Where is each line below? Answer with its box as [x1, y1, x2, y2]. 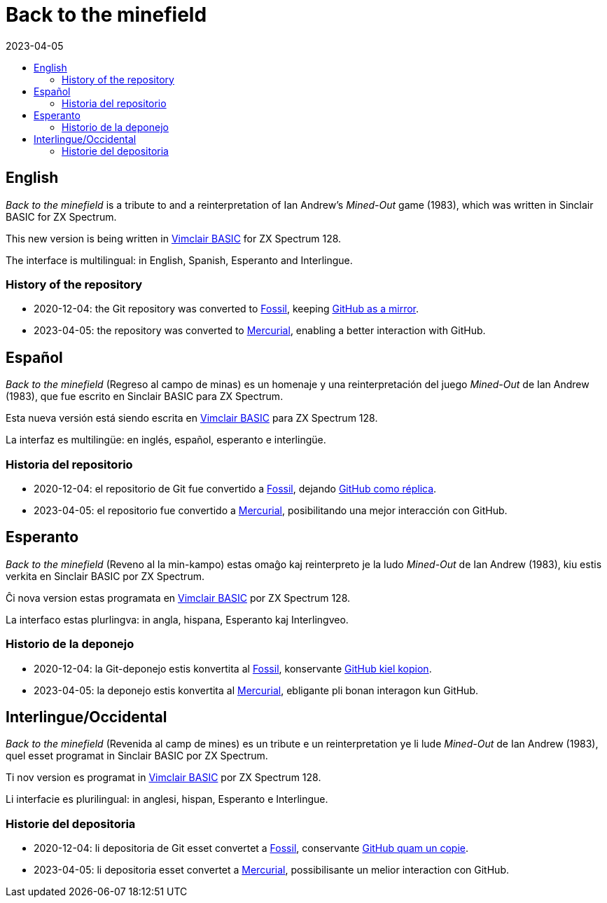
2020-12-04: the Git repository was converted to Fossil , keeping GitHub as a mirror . [34, 303, 419, 315]
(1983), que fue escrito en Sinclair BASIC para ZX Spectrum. [6, 390, 284, 403]
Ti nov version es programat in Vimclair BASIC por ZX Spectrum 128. [6, 771, 321, 784]
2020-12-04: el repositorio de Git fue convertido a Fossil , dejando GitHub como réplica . [34, 482, 437, 495]
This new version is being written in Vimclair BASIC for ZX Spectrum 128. [6, 232, 342, 244]
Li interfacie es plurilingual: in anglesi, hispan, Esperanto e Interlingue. [6, 793, 328, 806]
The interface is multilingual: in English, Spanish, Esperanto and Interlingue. [6, 254, 353, 266]
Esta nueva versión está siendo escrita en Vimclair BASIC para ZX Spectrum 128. [6, 412, 378, 425]
